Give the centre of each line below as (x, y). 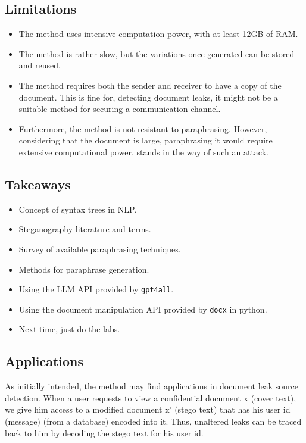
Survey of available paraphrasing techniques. (100, 249)
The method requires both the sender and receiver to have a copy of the (150, 85)
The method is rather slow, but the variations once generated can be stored (157, 53)
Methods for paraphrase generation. (84, 269)
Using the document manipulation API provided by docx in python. (143, 309)
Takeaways (38, 184)
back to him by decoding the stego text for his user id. (104, 433)
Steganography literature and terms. (85, 229)
